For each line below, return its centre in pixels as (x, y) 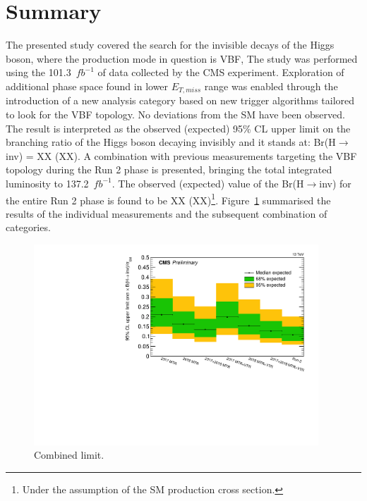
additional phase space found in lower (87, 86)
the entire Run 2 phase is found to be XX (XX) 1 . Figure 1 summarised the (168, 199)
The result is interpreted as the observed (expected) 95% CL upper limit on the (178, 128)
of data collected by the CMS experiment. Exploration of (221, 72)
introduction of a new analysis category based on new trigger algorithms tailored (180, 100)
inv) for (335, 183)
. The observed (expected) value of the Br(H (208, 183)
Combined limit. (69, 455)
